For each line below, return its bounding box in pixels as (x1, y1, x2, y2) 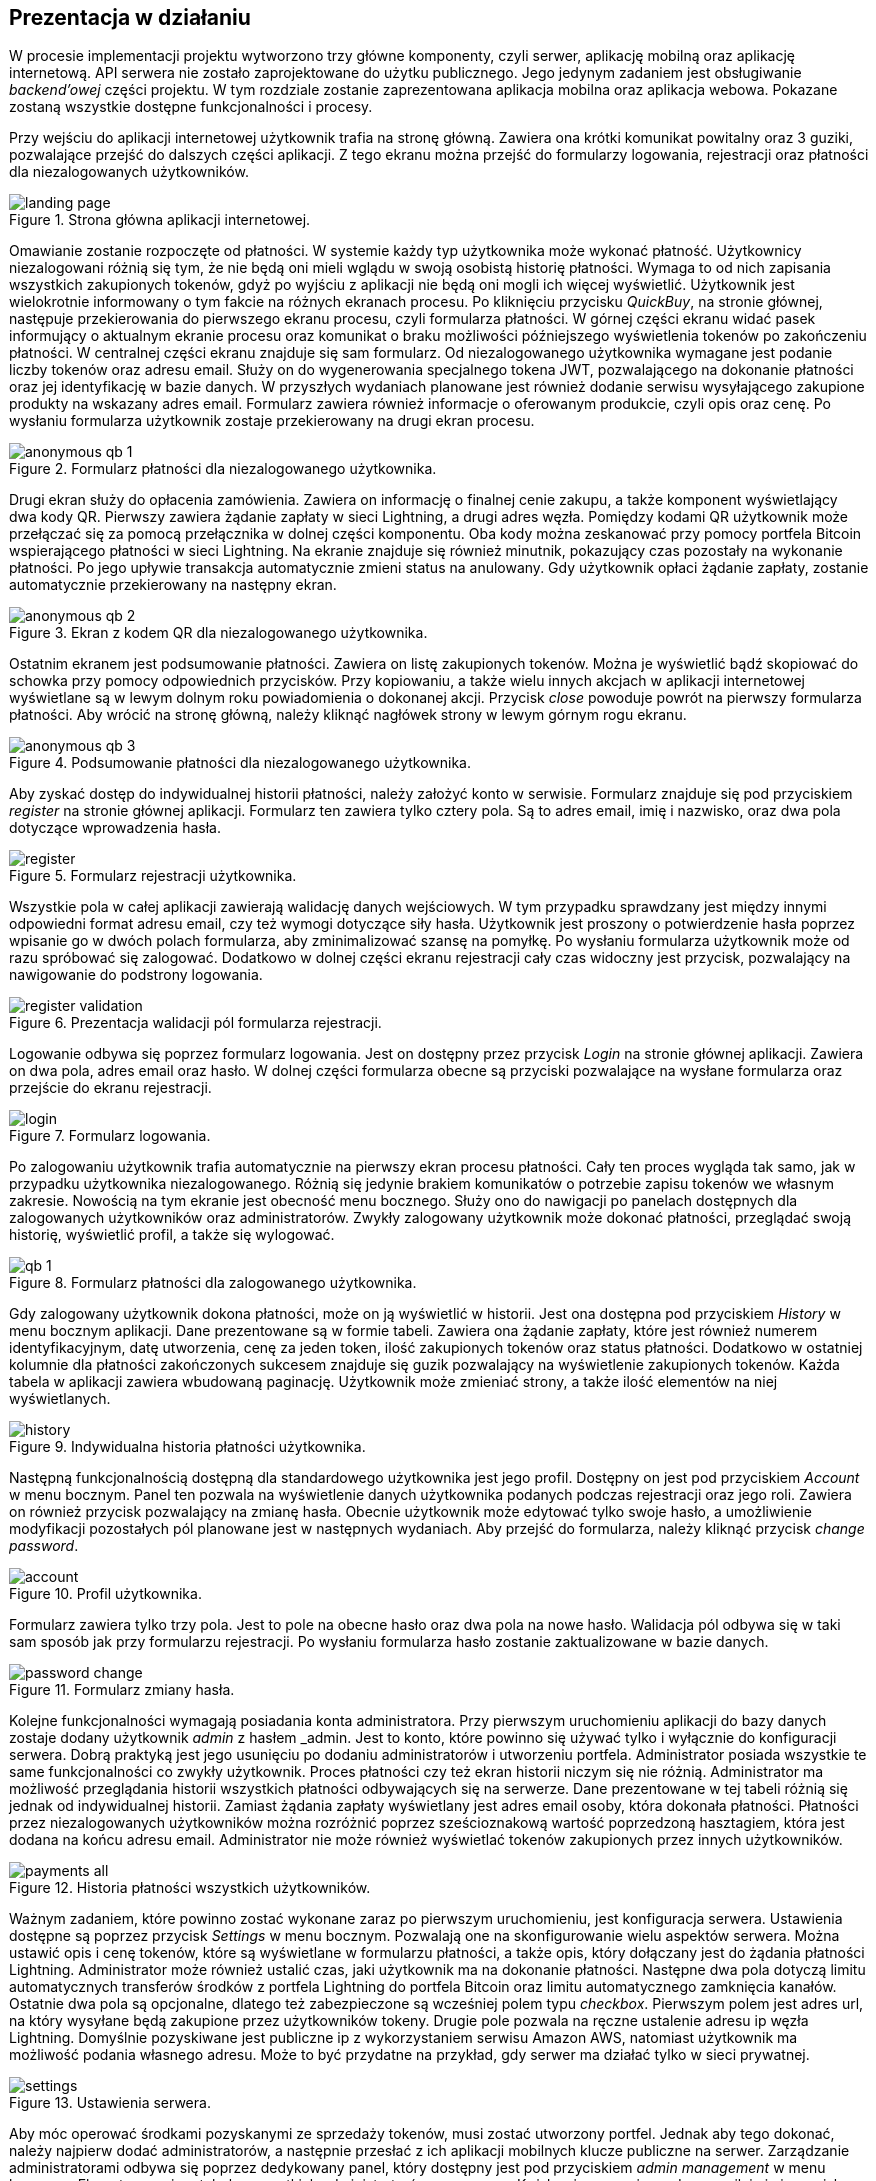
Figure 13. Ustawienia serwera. (9, 2094, 211, 2112)
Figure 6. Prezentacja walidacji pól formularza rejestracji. (9, 1014, 382, 1032)
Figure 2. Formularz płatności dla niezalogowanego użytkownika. (9, 460, 437, 478)
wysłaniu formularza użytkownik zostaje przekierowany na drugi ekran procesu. (9, 412, 535, 430)
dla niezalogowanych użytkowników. (9, 163, 249, 181)
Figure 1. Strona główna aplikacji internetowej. (9, 211, 311, 229)
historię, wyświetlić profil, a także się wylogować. (9, 1226, 335, 1244)
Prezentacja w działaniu (9, 5, 251, 30)
